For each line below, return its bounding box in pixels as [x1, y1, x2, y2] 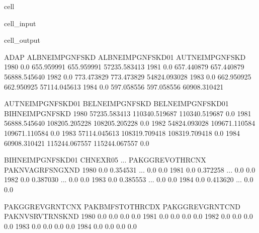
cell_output [4, 35, 40, 45]
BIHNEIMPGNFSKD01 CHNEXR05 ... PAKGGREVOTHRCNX [4, 154, 206, 165]
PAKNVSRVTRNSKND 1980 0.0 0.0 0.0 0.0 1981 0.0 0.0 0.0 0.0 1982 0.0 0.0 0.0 [4, 211, 253, 221]
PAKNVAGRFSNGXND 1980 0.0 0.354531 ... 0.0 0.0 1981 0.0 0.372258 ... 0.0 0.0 [4, 164, 255, 175]
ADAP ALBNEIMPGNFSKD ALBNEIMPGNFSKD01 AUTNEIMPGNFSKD [4, 51, 246, 62]
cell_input [4, 18, 36, 28]
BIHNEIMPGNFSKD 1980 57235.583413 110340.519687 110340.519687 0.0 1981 [4, 108, 251, 118]
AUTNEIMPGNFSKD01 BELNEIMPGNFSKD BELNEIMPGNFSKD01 [4, 98, 229, 109]
